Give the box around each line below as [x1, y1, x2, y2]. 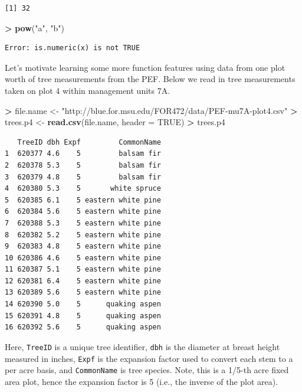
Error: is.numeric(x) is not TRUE [5, 44, 140, 53]
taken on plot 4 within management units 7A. [5, 84, 170, 96]
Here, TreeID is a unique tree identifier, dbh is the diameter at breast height [5, 340, 280, 352]
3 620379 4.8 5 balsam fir [5, 172, 161, 181]
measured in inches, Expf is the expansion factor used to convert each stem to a [5, 352, 293, 364]
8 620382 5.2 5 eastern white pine [5, 230, 161, 239]
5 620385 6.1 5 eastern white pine [5, 195, 161, 204]
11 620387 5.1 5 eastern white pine [5, 265, 161, 274]
